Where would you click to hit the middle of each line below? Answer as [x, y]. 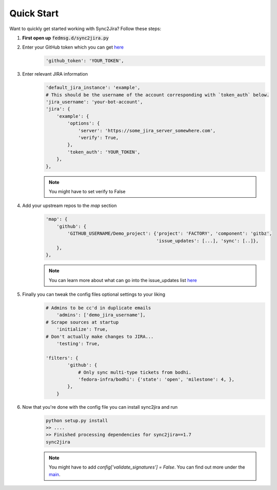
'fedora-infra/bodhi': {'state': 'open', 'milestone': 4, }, [156, 379]
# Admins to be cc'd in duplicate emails [98, 308]
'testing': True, [78, 343]
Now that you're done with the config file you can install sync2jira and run [100, 407]
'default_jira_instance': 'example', [93, 88]
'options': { [84, 123]
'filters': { [62, 358]
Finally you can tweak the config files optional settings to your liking [94, 294]
